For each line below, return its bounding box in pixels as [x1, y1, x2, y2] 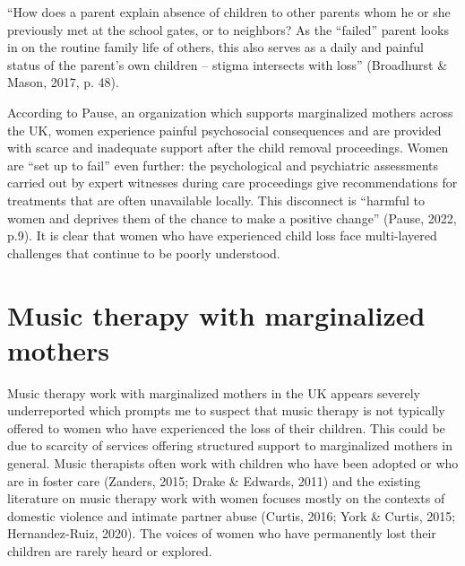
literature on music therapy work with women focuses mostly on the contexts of [7, 489, 445, 508]
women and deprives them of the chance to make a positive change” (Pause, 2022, [7, 208, 457, 227]
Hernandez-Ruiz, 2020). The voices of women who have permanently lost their [7, 524, 436, 543]
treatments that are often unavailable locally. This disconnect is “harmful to [7, 190, 425, 209]
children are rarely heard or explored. [7, 541, 212, 560]
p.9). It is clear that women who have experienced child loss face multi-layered [7, 226, 437, 245]
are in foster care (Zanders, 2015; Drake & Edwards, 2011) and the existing [7, 471, 421, 490]
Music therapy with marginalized [7, 296, 426, 333]
